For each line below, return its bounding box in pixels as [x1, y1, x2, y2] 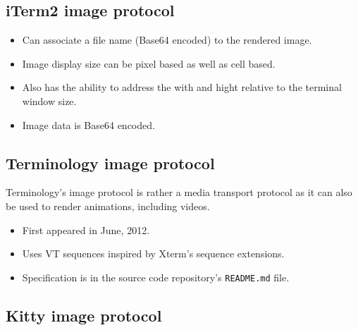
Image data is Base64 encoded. [22, 117, 155, 132]
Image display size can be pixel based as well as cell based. [22, 56, 276, 71]
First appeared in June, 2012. [22, 222, 150, 237]
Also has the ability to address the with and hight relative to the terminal [22, 80, 342, 94]
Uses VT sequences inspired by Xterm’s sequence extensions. [22, 246, 285, 261]
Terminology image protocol [6, 152, 215, 173]
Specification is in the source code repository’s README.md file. [22, 269, 290, 284]
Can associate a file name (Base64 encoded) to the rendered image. [22, 32, 312, 47]
